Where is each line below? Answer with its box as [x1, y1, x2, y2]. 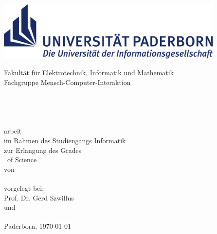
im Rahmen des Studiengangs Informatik [4, 135, 126, 145]
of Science [7, 154, 37, 165]
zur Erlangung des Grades [4, 145, 82, 155]
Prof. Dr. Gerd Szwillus [4, 192, 74, 202]
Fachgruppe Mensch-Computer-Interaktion [4, 77, 131, 87]
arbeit [4, 126, 22, 136]
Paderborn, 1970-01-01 [4, 221, 71, 231]
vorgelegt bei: [4, 183, 44, 193]
